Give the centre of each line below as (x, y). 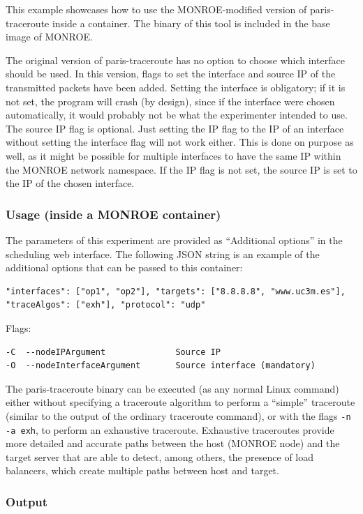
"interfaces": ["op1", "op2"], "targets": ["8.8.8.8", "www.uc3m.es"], (176, 291)
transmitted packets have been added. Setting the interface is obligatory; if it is (176, 87)
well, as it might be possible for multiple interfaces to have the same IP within (173, 155)
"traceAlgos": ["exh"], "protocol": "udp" (106, 305)
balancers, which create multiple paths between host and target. (142, 470)
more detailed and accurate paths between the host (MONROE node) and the (173, 443)
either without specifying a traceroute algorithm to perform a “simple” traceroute (180, 402)
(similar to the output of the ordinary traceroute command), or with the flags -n (178, 415)
